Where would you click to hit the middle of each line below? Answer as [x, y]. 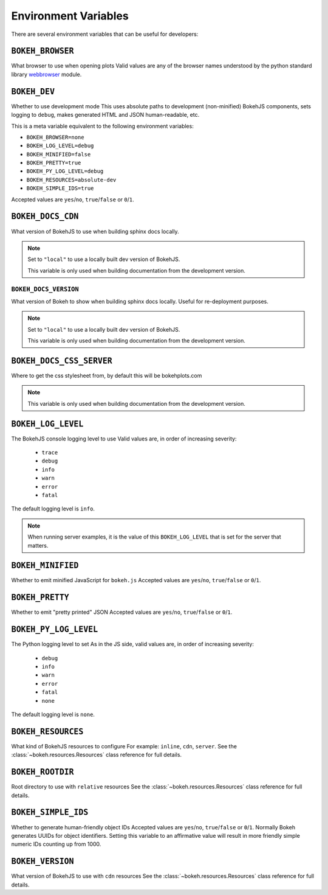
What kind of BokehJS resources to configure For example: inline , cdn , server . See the [124, 746]
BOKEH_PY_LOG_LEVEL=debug [65, 171]
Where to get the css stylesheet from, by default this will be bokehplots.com [107, 375]
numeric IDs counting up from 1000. [56, 844]
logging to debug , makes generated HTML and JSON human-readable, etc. [105, 115]
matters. [38, 545]
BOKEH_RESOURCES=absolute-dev [71, 180]
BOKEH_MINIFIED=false [59, 154]
